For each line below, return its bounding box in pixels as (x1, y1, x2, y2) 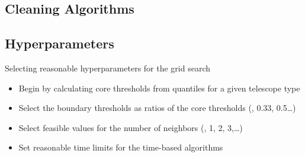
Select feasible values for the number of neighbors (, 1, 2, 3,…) (18, 121, 243, 133)
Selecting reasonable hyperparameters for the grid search (5, 61, 211, 74)
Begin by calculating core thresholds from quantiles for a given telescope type (18, 81, 300, 94)
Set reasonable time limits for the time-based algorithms (18, 141, 223, 153)
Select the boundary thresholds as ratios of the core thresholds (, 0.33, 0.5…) (18, 102, 296, 114)
